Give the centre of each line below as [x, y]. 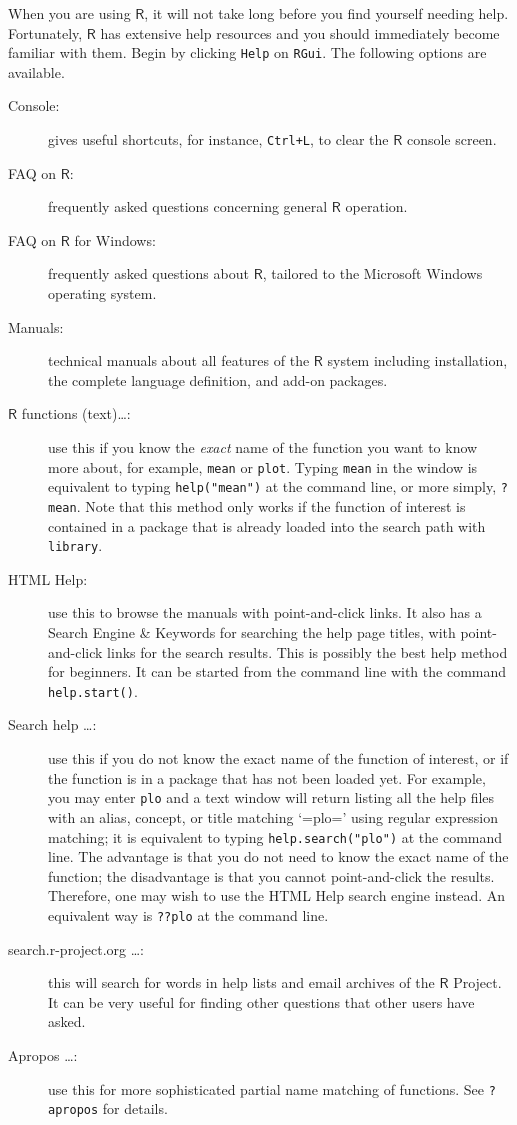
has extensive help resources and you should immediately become [300, 32]
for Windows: [115, 239]
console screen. [451, 139]
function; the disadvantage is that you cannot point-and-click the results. [271, 875]
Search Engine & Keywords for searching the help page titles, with [252, 632]
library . [75, 545]
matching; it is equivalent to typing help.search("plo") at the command [275, 836]
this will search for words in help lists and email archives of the [241, 982]
